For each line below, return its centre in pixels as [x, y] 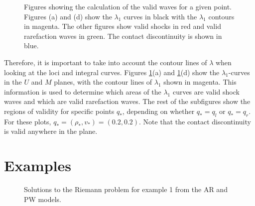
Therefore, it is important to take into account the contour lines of [106, 62]
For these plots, [28, 121]
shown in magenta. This [200, 82]
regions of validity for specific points [59, 111]
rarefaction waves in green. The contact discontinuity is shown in [123, 36]
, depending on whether [158, 111]
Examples [38, 165]
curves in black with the [160, 16]
